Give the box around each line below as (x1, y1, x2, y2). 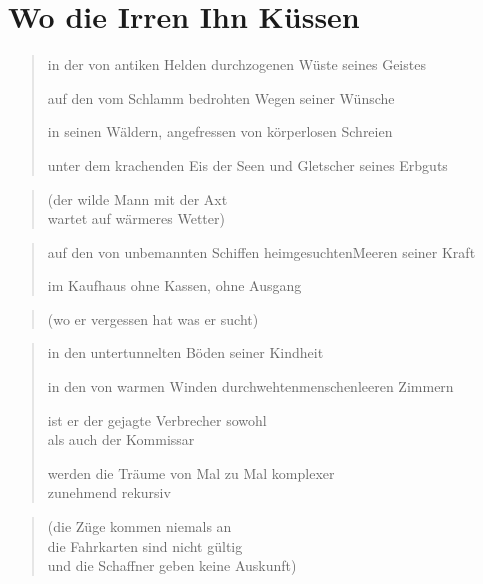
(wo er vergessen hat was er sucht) (47, 308, 259, 329)
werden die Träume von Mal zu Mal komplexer (47, 462, 335, 483)
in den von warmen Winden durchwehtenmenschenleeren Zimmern (47, 376, 454, 397)
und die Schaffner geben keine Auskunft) (47, 555, 297, 576)
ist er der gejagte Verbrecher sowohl (47, 409, 267, 430)
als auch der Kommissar (47, 429, 195, 450)
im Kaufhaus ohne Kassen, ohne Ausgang (47, 275, 302, 296)
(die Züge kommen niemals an (47, 516, 232, 537)
